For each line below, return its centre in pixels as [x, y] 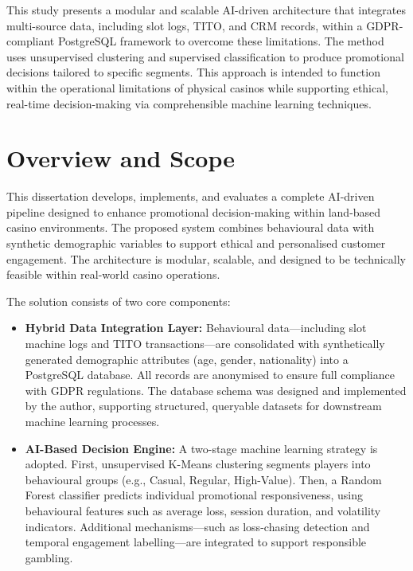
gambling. [49, 557]
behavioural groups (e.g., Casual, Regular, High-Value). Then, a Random [203, 479]
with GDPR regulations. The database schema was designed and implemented [216, 390]
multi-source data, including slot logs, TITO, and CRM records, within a [185, 25]
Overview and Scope [121, 158]
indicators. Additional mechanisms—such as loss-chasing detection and [197, 526]
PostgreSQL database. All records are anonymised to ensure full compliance [210, 375]
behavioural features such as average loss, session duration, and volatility [203, 510]
